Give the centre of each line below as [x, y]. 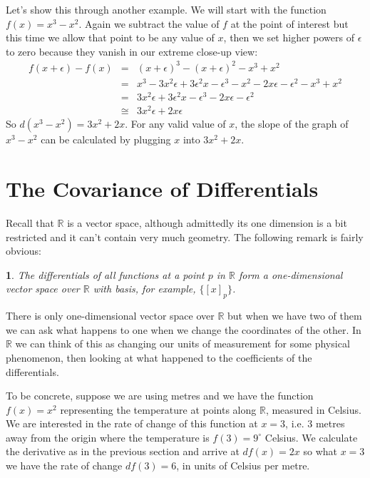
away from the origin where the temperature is [108, 437]
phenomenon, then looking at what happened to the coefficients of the [159, 357]
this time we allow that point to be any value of [110, 37]
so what [320, 451]
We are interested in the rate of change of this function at [132, 423]
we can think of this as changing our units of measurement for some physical [183, 344]
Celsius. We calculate [311, 437]
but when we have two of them [295, 316]
